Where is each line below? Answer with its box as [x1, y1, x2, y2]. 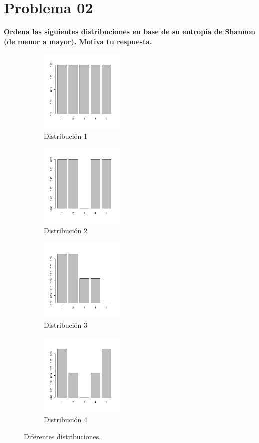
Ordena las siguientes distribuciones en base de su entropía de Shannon [4, 26, 256, 37]
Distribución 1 [44, 130, 88, 141]
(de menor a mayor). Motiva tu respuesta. [4, 36, 152, 46]
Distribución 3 [44, 319, 88, 330]
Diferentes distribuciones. [24, 431, 101, 441]
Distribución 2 [44, 225, 88, 235]
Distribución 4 [44, 414, 88, 424]
